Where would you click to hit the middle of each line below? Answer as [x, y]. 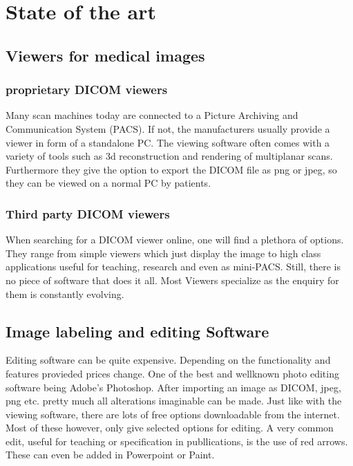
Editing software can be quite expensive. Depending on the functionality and [168, 360]
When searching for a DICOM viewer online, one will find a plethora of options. [175, 240]
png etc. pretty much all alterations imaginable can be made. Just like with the [174, 401]
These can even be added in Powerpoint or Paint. [110, 455]
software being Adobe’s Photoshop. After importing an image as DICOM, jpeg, [173, 387]
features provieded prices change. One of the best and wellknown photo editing [172, 373]
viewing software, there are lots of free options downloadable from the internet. [173, 414]
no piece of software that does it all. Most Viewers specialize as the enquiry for [172, 280]
